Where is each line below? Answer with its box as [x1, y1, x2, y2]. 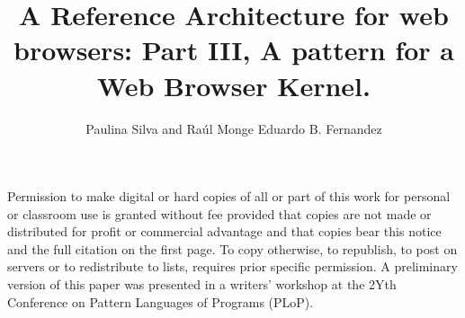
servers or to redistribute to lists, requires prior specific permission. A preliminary [7, 257, 458, 276]
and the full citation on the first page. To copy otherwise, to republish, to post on [7, 239, 458, 258]
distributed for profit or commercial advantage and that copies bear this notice [7, 222, 442, 241]
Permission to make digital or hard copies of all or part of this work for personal [7, 187, 451, 206]
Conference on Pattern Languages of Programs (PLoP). [7, 292, 314, 311]
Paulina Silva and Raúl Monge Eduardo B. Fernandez [85, 119, 382, 137]
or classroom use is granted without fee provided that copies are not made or [7, 204, 432, 223]
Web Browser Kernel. [97, 66, 371, 103]
